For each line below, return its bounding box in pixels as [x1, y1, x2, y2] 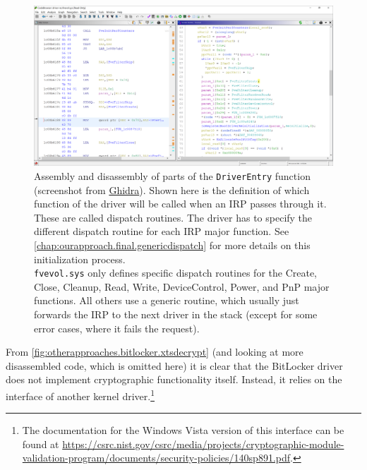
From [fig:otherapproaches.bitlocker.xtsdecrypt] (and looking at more [6, 344, 303, 359]
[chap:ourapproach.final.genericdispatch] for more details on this [34, 237, 311, 252]
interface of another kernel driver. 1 [6, 386, 155, 403]
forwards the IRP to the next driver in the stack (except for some [34, 306, 318, 321]
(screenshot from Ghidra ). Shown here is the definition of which [34, 182, 310, 197]
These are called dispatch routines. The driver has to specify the [34, 210, 313, 224]
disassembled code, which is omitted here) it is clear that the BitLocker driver [6, 358, 343, 373]
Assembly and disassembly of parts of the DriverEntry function [34, 168, 311, 183]
